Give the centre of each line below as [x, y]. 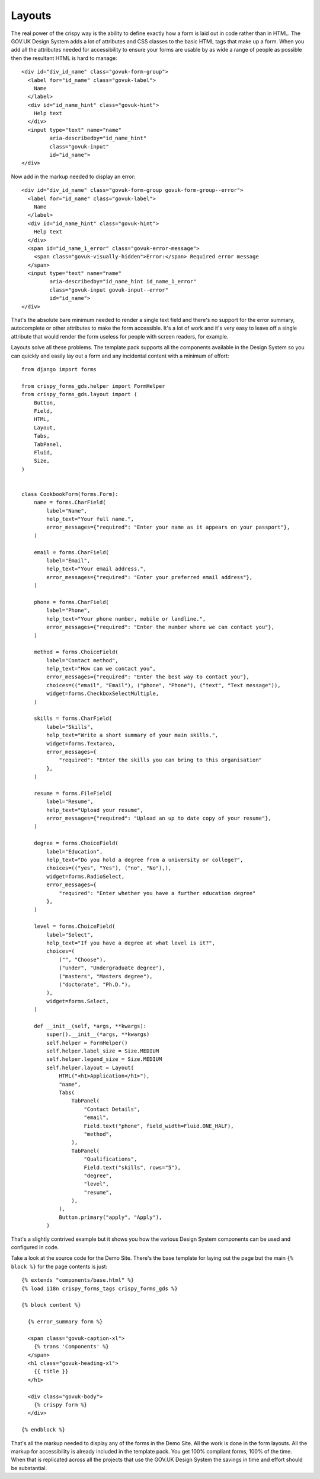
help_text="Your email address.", [97, 569]
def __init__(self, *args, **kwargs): [90, 1026]
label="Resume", [70, 802]
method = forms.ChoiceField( [76, 652]
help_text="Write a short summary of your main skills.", [132, 735]
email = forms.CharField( [71, 552]
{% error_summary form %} [65, 1322]
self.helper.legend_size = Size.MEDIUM [104, 1059]
